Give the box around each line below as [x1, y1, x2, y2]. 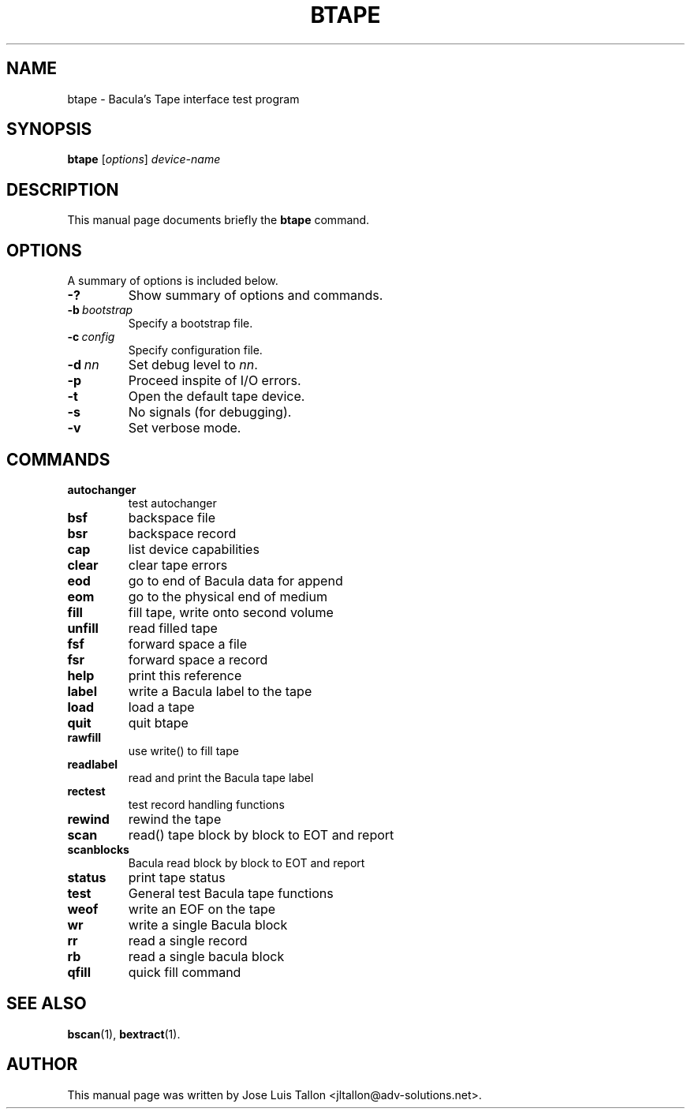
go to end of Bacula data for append [128, 572, 343, 589]
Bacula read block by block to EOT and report [128, 855, 365, 870]
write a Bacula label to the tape [128, 683, 312, 699]
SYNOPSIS [6, 119, 92, 140]
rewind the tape [128, 810, 222, 827]
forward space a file [128, 635, 247, 652]
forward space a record [128, 651, 268, 668]
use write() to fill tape [128, 743, 239, 758]
